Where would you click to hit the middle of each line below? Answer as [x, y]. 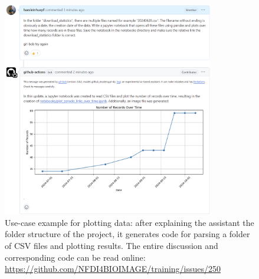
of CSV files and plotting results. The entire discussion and [112, 246]
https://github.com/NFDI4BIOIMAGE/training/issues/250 [113, 269]
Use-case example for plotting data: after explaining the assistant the [129, 222]
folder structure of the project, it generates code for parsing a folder [127, 234]
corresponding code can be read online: [75, 257]
